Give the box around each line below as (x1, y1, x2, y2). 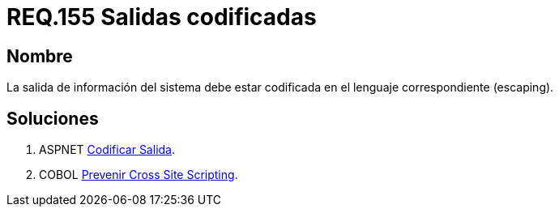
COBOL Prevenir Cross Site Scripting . (39, 168, 238, 182)
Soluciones (6, 108, 99, 129)
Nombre (6, 45, 73, 66)
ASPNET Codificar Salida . (39, 143, 175, 157)
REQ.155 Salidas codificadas (6, 3, 317, 31)
